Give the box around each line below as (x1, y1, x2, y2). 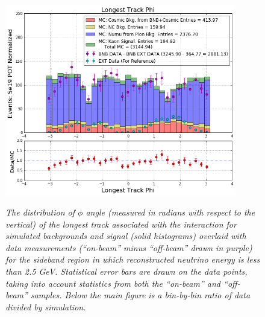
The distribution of (5, 206, 75, 219)
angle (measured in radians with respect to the (86, 206, 255, 219)
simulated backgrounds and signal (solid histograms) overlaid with (5, 229, 246, 242)
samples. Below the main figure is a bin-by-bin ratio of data (30, 289, 251, 301)
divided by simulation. (5, 300, 86, 313)
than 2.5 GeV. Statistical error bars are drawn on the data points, (5, 265, 248, 278)
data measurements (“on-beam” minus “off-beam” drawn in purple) (5, 241, 252, 254)
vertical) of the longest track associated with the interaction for (5, 217, 237, 230)
